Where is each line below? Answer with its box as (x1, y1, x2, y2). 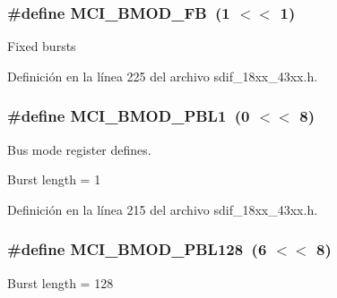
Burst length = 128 (7, 273, 114, 292)
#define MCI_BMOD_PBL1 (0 (7, 105, 250, 127)
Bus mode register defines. (7, 140, 151, 158)
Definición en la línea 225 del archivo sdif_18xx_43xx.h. (7, 66, 318, 85)
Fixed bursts (7, 37, 76, 55)
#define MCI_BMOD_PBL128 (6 (7, 238, 267, 260)
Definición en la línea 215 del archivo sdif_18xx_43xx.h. (7, 200, 318, 218)
